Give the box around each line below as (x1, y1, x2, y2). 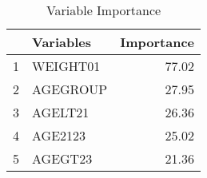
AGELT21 (32, 103, 90, 121)
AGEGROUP (32, 80, 108, 98)
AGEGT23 (32, 149, 93, 168)
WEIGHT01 (32, 57, 101, 75)
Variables (32, 33, 91, 51)
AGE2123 (32, 126, 86, 144)
